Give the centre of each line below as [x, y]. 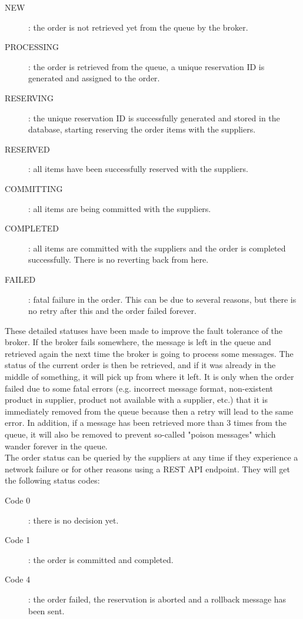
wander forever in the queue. [56, 446]
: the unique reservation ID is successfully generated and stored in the [154, 117]
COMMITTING [34, 188]
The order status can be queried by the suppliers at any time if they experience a [151, 457]
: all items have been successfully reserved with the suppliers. [138, 169]
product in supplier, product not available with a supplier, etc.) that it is [136, 400]
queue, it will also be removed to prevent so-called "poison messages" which [140, 434]
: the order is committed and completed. [101, 559]
